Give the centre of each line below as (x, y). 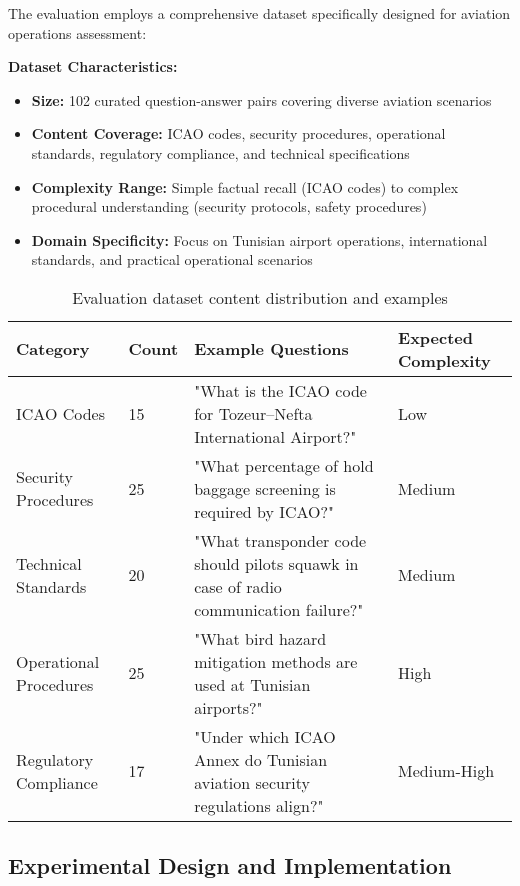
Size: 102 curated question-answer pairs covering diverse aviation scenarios (261, 99)
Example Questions (271, 349)
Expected (436, 337)
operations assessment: (77, 32)
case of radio (238, 586)
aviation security (252, 782)
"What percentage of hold (284, 465)
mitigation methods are (276, 661)
